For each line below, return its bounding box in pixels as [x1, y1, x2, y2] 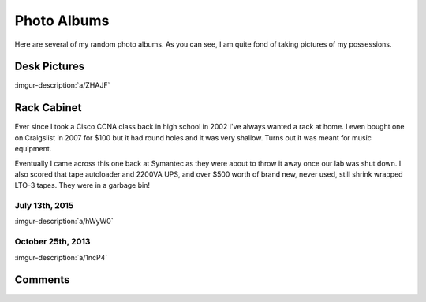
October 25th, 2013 [14, 237, 91, 248]
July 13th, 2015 [14, 200, 74, 211]
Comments [14, 273, 70, 287]
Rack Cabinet [14, 101, 82, 114]
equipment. [14, 144, 52, 154]
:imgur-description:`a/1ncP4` [14, 252, 108, 262]
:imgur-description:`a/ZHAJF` [14, 80, 110, 90]
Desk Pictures [14, 60, 85, 73]
